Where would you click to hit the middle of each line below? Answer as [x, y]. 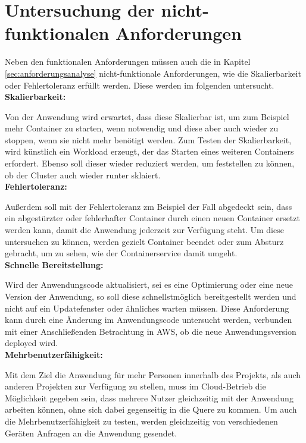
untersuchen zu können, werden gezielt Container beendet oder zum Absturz [144, 241]
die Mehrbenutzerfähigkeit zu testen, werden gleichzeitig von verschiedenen [141, 421]
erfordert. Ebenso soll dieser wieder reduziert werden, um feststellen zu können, [150, 163]
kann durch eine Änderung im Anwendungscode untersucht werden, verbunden [149, 320]
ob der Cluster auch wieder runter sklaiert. [83, 175]
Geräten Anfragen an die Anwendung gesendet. [91, 433]
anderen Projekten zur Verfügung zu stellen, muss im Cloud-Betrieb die [135, 386]
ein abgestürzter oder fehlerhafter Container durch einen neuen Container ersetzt [152, 218]
